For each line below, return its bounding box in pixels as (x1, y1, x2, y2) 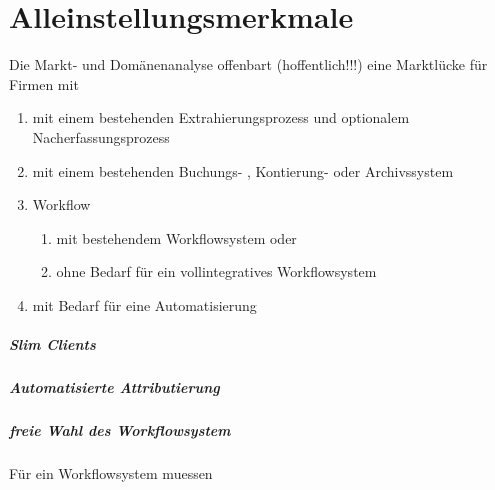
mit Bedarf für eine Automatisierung (32, 294, 257, 315)
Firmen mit (9, 73, 79, 94)
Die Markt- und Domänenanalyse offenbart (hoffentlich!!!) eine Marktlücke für (9, 54, 488, 75)
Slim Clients (9, 334, 96, 355)
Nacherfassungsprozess (32, 126, 170, 147)
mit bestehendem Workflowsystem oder (56, 227, 297, 248)
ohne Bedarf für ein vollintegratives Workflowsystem (56, 261, 377, 282)
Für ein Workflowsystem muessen (9, 462, 213, 483)
